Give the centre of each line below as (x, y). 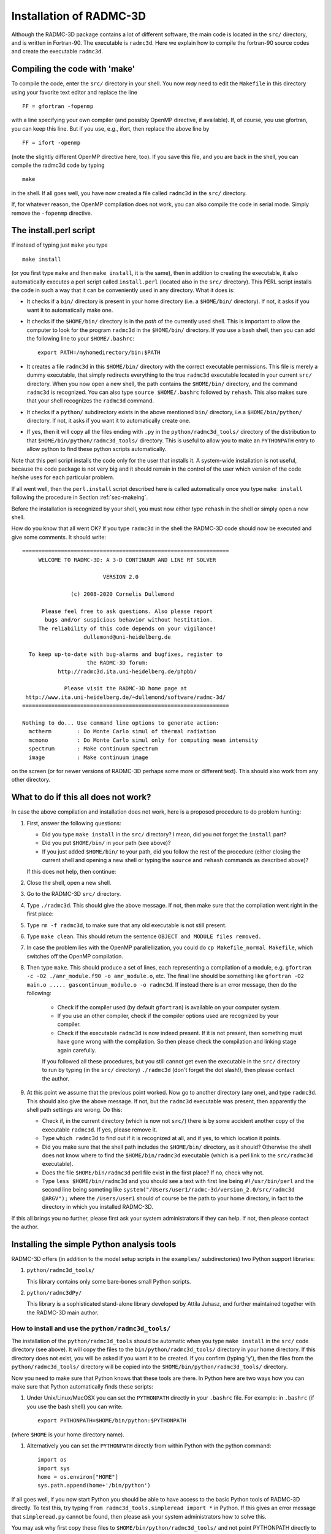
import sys (54, 1468)
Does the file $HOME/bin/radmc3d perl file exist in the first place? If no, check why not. (153, 1173)
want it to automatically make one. (70, 310)
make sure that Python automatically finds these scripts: (82, 1386)
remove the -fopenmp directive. (52, 213)
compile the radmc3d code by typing (58, 165)
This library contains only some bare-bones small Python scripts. (109, 1281)
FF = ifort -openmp (51, 143)
